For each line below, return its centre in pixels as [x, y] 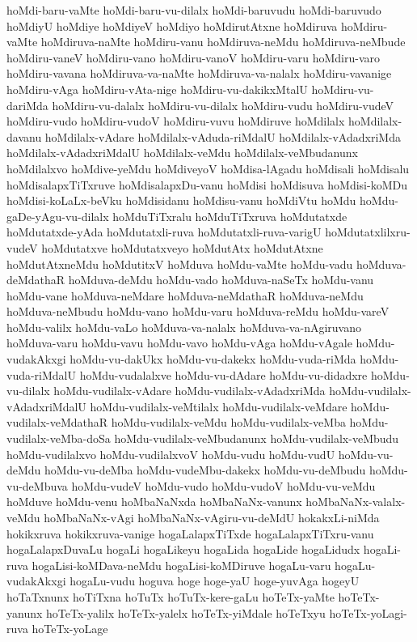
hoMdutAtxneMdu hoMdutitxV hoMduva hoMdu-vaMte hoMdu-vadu [180, 264]
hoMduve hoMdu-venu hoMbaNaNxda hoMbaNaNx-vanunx [154, 502]
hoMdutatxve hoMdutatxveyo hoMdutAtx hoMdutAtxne [182, 247]
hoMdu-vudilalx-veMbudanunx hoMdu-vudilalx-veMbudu [257, 438]
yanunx [25, 612]
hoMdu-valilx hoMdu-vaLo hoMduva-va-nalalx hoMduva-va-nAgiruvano [184, 327]
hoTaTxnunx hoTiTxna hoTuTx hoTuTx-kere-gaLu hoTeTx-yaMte [171, 596]
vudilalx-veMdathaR [57, 422]
